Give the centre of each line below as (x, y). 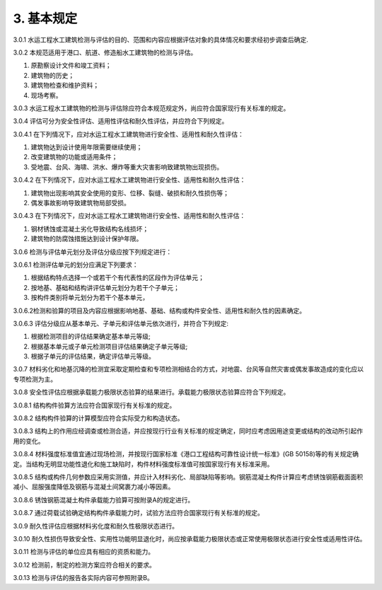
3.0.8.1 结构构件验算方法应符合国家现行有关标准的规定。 (94, 405)
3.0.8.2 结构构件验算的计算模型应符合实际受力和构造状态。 (98, 418)
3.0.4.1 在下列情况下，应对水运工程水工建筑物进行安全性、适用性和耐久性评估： (128, 134)
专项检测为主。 (35, 379)
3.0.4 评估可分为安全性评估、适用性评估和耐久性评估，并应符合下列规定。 (121, 121)
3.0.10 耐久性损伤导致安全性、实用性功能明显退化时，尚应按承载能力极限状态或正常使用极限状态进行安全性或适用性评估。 (190, 538)
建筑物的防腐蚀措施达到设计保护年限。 (87, 239)
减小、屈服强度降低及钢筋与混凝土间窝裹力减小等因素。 (94, 487)
